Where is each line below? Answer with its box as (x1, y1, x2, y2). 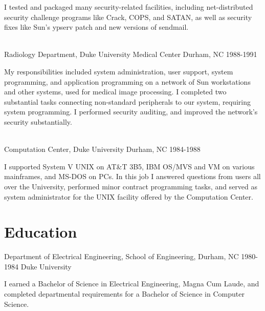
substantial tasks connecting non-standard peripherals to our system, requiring (4, 96, 251, 107)
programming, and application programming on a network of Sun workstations (4, 76, 251, 87)
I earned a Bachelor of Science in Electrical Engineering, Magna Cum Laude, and (4, 278, 259, 289)
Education (4, 221, 77, 242)
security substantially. (4, 116, 72, 127)
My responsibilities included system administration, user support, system (4, 66, 233, 76)
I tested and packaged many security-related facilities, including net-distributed (4, 2, 253, 12)
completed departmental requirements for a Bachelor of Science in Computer (4, 288, 245, 299)
